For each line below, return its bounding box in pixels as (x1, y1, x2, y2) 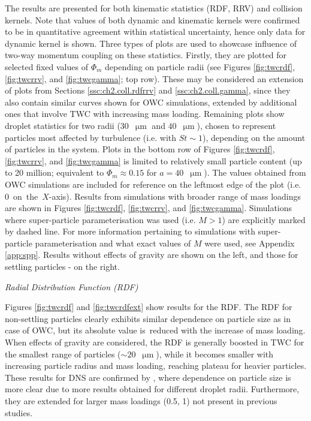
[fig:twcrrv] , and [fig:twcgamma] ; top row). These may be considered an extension (5, 72, 304, 85)
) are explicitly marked (222, 213, 306, 225)
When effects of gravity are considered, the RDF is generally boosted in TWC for (5, 336, 304, 348)
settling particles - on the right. (5, 260, 120, 273)
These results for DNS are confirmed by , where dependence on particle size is (5, 371, 291, 383)
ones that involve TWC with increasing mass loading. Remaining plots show (5, 107, 285, 120)
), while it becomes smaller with (156, 347, 274, 360)
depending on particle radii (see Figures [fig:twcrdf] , (105, 60, 295, 73)
